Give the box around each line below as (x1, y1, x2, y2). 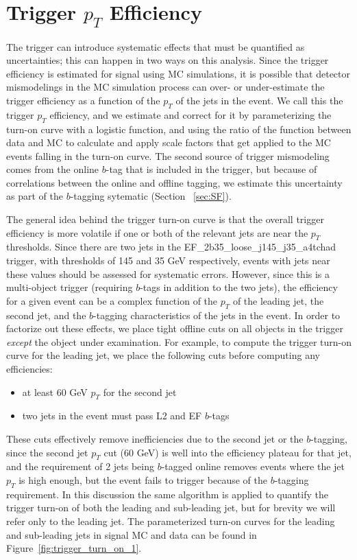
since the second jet (6, 445, 88, 459)
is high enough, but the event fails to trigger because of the (19, 472, 267, 487)
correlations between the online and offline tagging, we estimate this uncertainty (6, 175, 343, 189)
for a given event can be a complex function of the (6, 293, 218, 307)
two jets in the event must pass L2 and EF (22, 408, 202, 423)
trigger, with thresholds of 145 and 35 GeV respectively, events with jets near (6, 253, 330, 268)
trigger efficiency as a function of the (6, 93, 160, 107)
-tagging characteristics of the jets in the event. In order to (93, 307, 341, 322)
